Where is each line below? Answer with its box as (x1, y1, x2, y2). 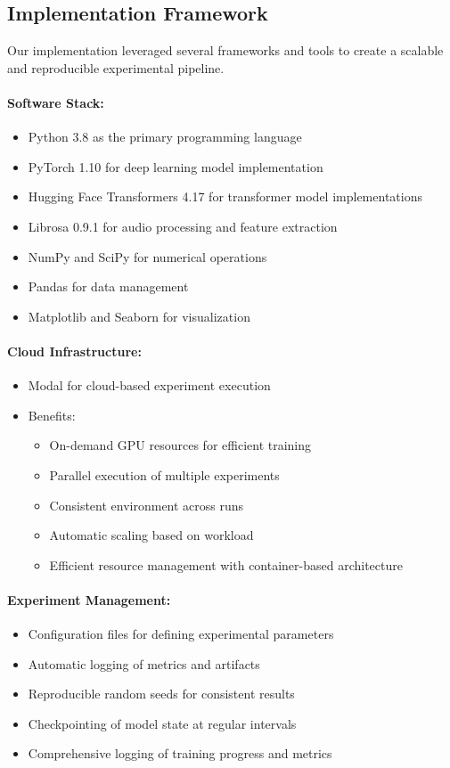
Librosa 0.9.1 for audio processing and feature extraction (28, 217, 338, 235)
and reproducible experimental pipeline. (7, 58, 225, 77)
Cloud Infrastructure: (7, 341, 142, 360)
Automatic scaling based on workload (49, 526, 254, 544)
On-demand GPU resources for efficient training (49, 436, 312, 454)
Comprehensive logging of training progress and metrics (28, 744, 332, 763)
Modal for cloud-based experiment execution (28, 376, 271, 395)
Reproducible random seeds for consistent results (28, 684, 295, 703)
